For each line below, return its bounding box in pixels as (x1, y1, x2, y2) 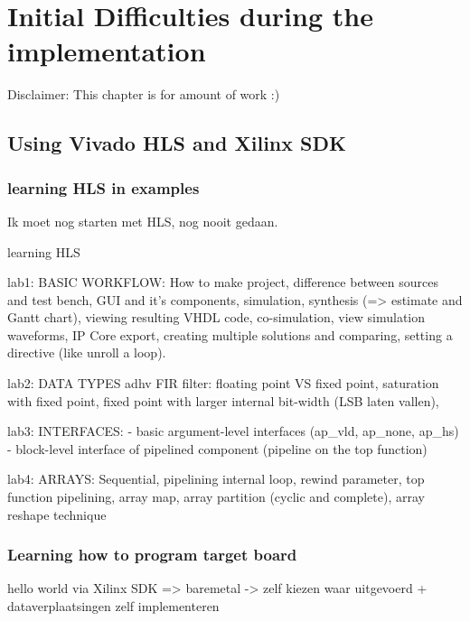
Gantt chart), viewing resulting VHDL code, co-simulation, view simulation (7, 308, 426, 327)
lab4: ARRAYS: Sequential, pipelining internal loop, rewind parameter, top (7, 469, 425, 488)
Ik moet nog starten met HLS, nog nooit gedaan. (7, 211, 278, 230)
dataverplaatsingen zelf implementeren (7, 597, 220, 616)
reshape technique (7, 505, 107, 524)
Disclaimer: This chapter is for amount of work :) (7, 85, 280, 104)
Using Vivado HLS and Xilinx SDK (7, 129, 346, 157)
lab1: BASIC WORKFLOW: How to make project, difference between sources (7, 273, 438, 292)
